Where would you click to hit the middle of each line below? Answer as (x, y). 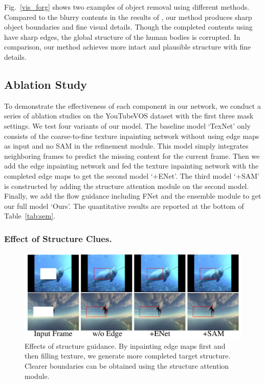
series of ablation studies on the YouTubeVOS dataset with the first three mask (129, 116)
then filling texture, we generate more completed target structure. (128, 356)
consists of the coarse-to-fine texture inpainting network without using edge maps (132, 136)
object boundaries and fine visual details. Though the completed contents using (128, 27)
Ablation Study (46, 84)
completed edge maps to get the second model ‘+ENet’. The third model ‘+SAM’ (132, 175)
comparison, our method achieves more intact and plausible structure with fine (128, 47)
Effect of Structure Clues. (58, 238)
